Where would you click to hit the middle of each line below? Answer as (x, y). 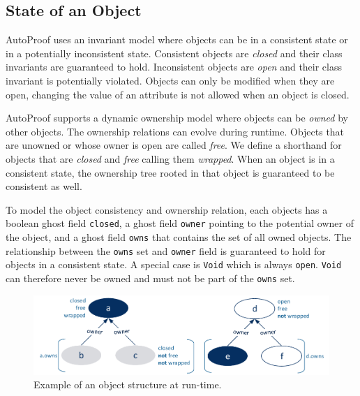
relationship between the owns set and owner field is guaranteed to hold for (166, 250)
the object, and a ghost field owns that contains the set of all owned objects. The (179, 236)
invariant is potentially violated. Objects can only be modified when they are (170, 80)
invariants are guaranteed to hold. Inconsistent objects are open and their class (174, 67)
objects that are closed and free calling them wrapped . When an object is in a (170, 158)
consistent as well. (44, 186)
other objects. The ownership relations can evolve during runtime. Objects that (175, 131)
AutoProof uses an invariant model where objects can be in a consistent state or (177, 39)
